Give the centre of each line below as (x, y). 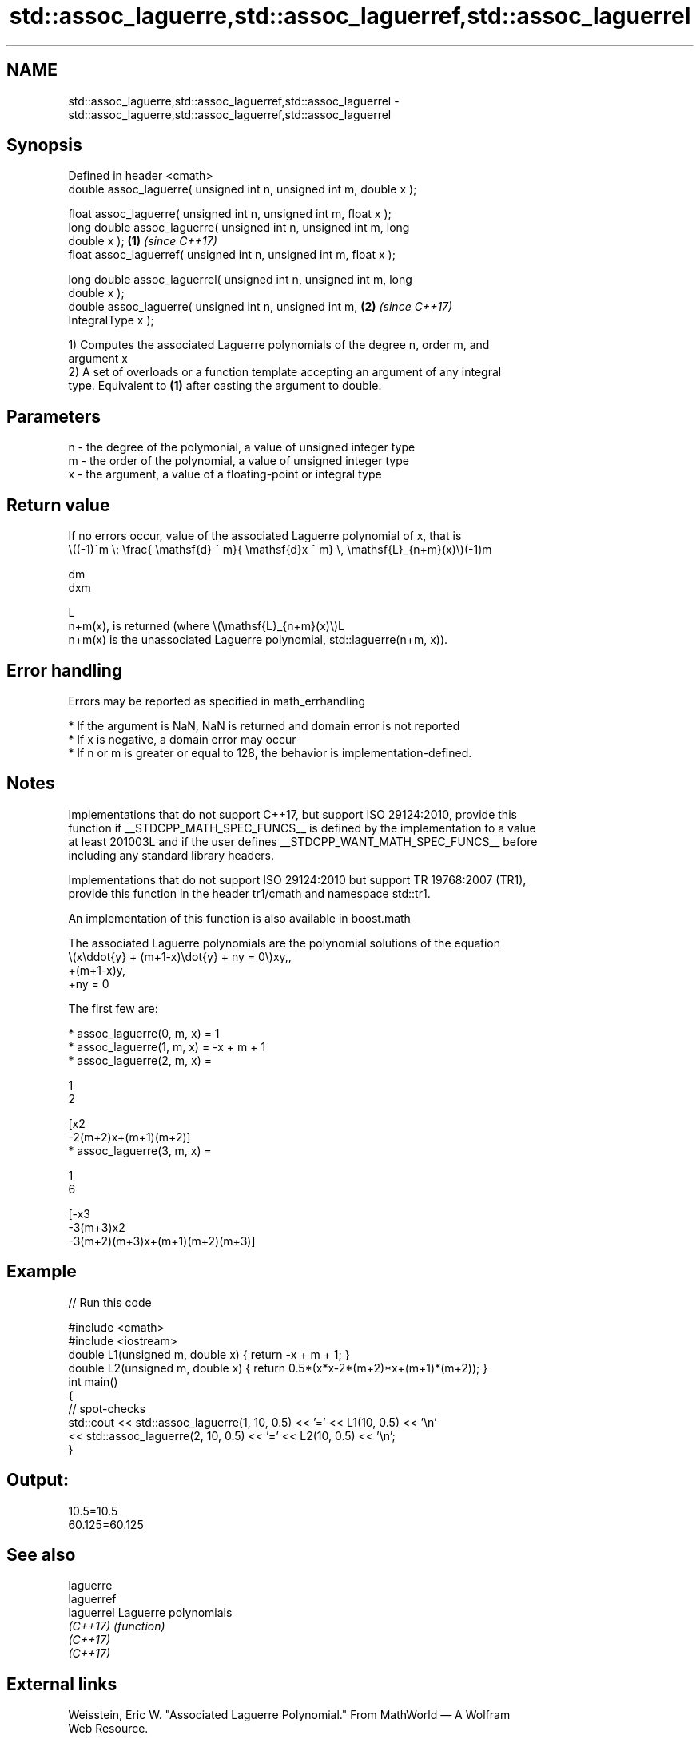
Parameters (54, 416)
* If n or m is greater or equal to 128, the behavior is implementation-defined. (270, 752)
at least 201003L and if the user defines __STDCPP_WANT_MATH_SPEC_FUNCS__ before (303, 841)
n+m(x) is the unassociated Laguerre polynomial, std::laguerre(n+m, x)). (258, 640)
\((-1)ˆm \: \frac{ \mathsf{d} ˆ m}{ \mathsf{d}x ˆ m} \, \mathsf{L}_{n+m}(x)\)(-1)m (280, 550)
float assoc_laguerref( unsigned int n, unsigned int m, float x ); (232, 255)
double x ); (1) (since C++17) (143, 241)
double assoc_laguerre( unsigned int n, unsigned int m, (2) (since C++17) (261, 307)
